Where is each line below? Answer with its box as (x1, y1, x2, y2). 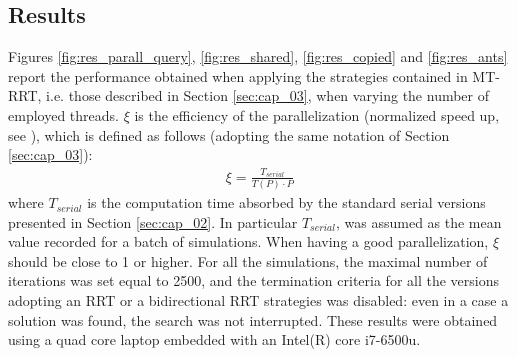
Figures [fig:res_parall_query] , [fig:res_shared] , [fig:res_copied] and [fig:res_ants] (8, 46, 508, 67)
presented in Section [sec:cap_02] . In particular (8, 211, 298, 232)
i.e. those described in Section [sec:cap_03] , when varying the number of (46, 85, 490, 106)
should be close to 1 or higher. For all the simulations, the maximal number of (8, 250, 488, 271)
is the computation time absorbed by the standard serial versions (87, 192, 486, 213)
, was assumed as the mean (335, 211, 502, 232)
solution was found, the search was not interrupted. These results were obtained (8, 309, 498, 330)
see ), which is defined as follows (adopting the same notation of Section (8, 124, 450, 145)
